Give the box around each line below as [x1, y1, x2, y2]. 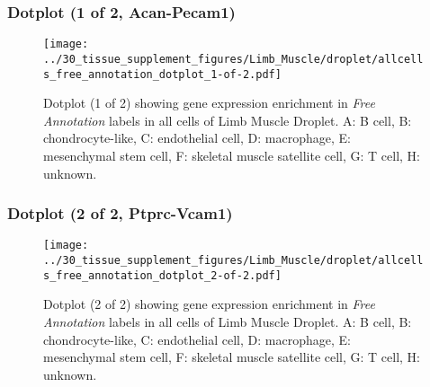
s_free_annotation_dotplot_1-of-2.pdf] [43, 67, 282, 81]
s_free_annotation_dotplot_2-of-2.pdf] [43, 268, 282, 282]
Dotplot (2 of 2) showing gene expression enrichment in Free [43, 295, 375, 313]
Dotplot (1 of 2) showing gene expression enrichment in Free [43, 93, 375, 112]
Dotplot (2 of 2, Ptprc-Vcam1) [7, 202, 233, 224]
